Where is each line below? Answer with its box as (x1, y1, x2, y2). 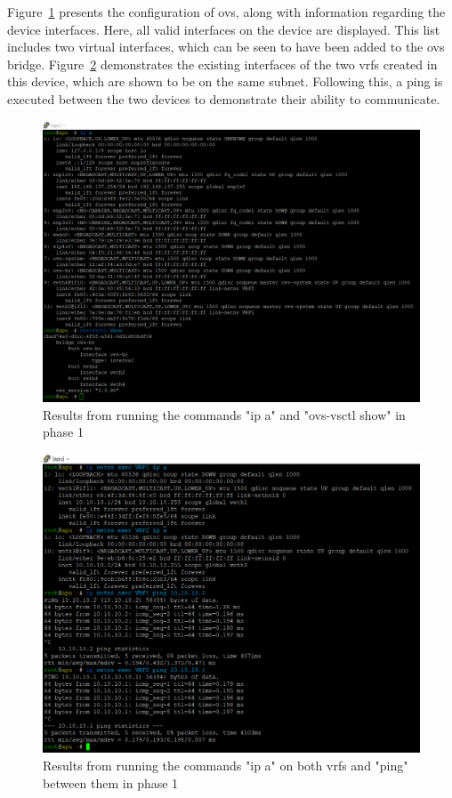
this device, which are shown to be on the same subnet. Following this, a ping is (7, 72, 443, 91)
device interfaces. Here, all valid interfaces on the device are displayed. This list (7, 20, 440, 38)
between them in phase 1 (43, 773, 179, 792)
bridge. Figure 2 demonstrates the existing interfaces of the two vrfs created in (7, 54, 438, 73)
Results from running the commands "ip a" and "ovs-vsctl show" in (43, 405, 406, 423)
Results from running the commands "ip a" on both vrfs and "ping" (43, 755, 408, 774)
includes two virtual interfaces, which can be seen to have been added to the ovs (7, 37, 445, 56)
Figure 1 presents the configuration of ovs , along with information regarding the (7, 3, 446, 20)
